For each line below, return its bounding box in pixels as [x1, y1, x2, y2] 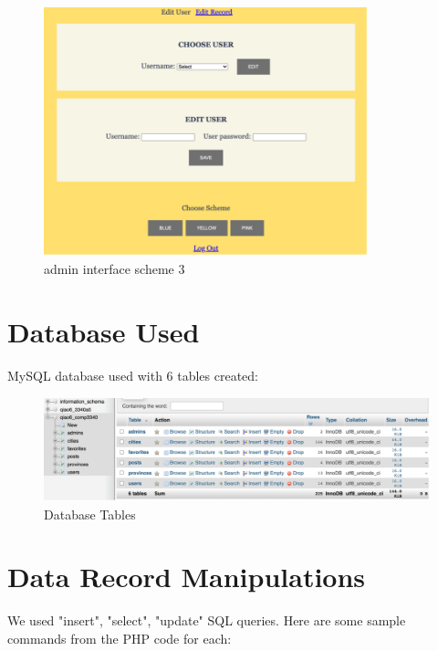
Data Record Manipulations [7, 558, 366, 595]
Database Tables [44, 504, 136, 523]
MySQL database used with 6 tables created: [7, 365, 259, 384]
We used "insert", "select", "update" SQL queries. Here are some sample [7, 611, 406, 630]
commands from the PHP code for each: [7, 628, 232, 647]
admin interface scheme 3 [44, 259, 185, 278]
